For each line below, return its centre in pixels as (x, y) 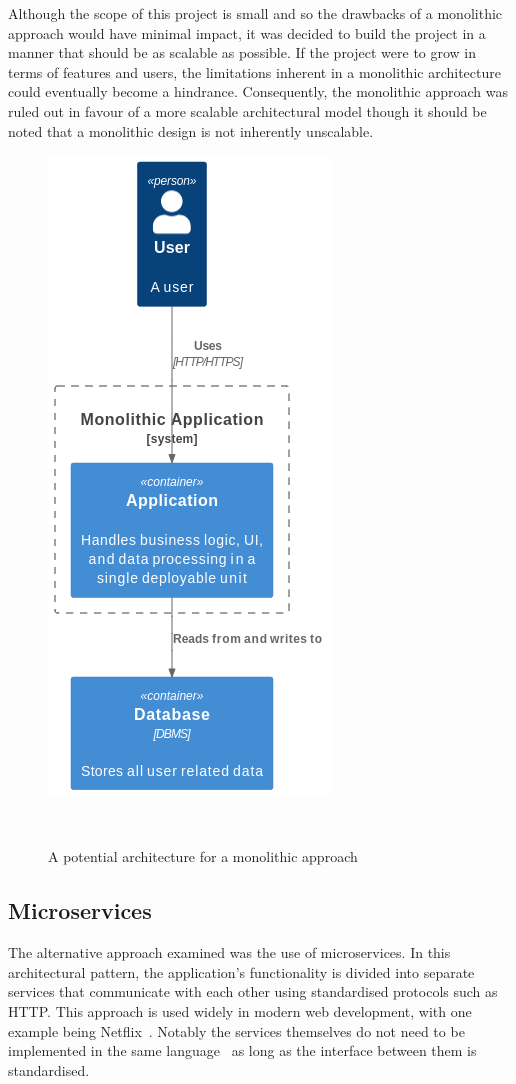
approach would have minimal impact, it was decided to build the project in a (247, 32)
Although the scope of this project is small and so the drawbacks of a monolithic (255, 13)
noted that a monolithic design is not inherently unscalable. (191, 130)
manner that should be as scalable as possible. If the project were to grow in (242, 52)
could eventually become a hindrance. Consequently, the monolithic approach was (258, 91)
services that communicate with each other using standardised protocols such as (253, 991)
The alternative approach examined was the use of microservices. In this (229, 952)
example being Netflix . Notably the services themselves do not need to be (236, 1030)
